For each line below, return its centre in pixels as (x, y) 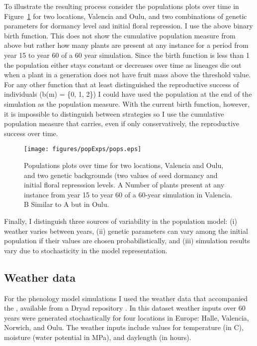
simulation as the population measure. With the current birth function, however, (127, 103)
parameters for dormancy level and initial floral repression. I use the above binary (128, 26)
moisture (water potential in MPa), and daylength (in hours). (98, 337)
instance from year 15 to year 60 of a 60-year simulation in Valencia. (128, 194)
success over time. (31, 133)
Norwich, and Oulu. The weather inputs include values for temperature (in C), (124, 327)
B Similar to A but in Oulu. (67, 204)
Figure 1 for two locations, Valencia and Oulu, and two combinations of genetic (126, 16)
